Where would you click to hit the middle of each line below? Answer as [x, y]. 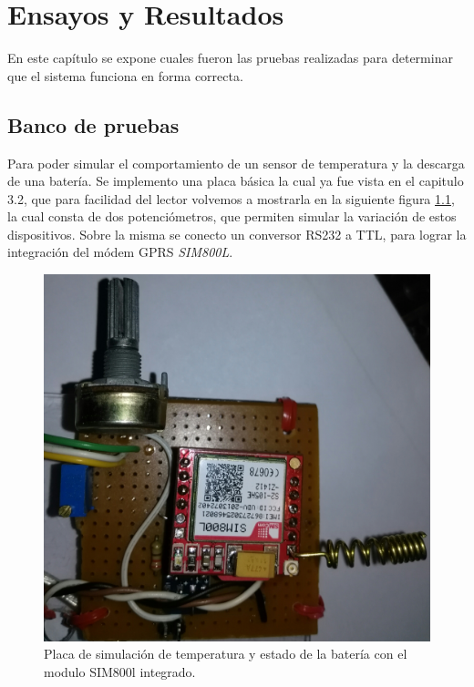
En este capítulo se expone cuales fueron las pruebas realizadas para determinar [230, 58]
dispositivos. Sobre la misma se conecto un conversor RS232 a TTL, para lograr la [237, 234]
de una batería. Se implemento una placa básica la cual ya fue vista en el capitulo [236, 181]
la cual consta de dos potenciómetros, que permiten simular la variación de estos [232, 216]
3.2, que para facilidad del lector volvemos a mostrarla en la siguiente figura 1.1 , [231, 198]
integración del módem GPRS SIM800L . [120, 252]
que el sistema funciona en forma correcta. [125, 75]
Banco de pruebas [93, 124]
